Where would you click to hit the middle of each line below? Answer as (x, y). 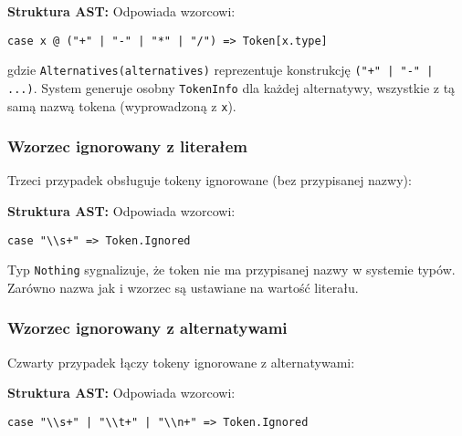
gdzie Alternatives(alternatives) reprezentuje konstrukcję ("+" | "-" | (220, 70)
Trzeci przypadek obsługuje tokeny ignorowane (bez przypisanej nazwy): (210, 180)
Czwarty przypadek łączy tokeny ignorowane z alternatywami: (181, 362)
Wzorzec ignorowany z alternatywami (147, 328)
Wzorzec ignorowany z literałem (127, 146)
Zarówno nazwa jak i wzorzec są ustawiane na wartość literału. (183, 287)
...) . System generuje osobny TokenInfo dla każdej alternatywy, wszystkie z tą (231, 87)
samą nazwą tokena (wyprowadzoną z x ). (122, 105)
